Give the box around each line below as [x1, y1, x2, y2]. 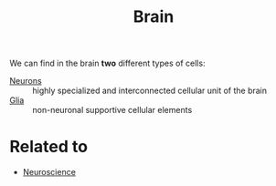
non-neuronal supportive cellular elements [32, 105, 193, 116]
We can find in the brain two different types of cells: [9, 57, 206, 69]
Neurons [9, 76, 43, 87]
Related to [9, 137, 89, 157]
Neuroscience [22, 167, 76, 178]
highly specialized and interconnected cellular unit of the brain [32, 85, 268, 97]
